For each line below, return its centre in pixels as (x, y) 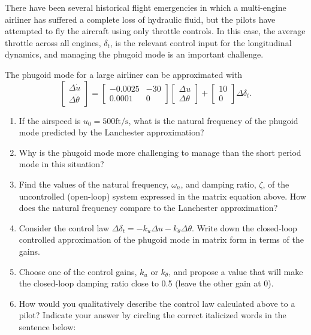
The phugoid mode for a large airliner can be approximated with (124, 74)
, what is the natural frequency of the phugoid (213, 120)
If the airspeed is (50, 120)
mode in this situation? (61, 164)
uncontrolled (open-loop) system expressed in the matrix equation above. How (162, 196)
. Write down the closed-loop (244, 227)
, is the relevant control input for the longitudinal (201, 42)
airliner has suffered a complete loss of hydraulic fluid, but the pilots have (140, 19)
